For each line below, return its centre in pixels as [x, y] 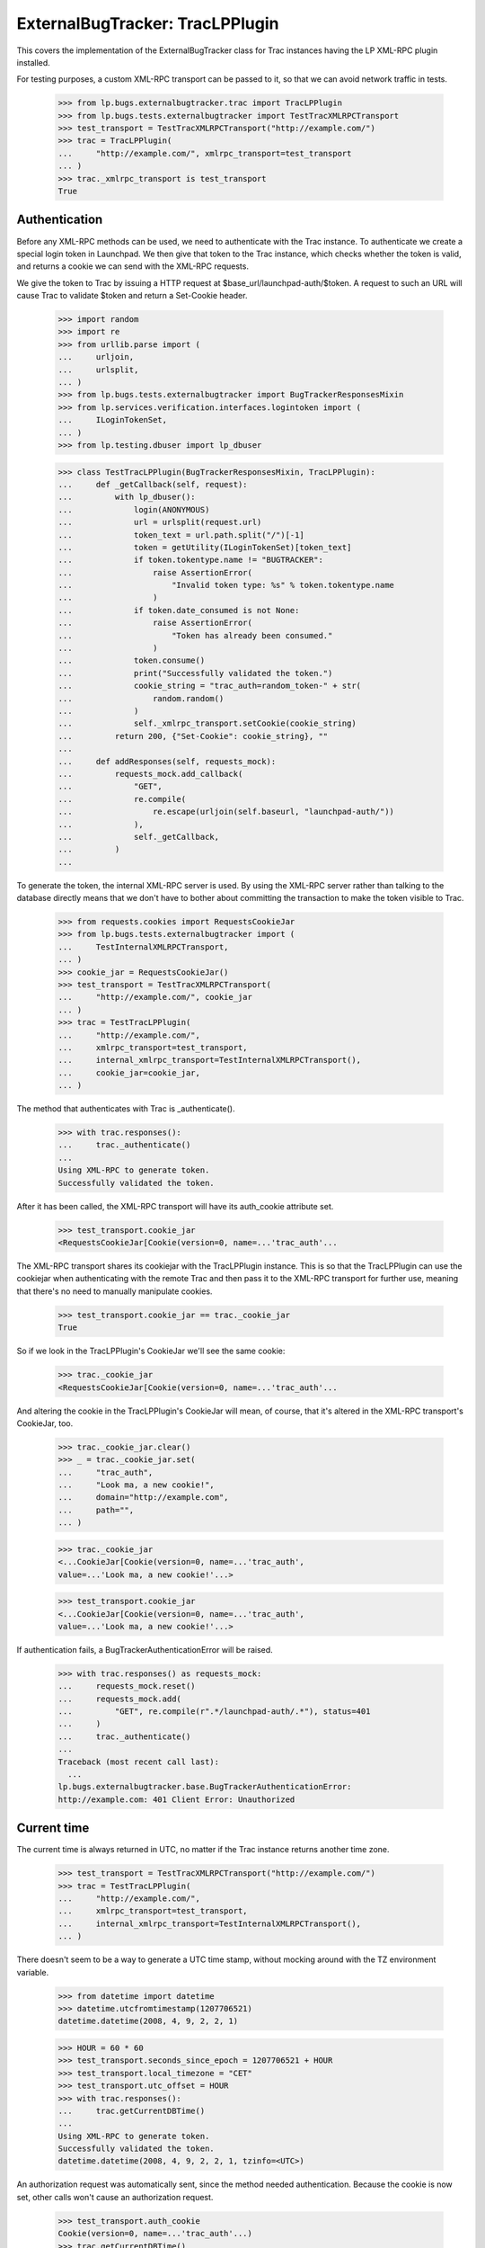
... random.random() [141, 698]
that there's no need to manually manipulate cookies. [115, 1291]
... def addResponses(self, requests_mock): [167, 761]
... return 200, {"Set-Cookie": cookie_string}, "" [193, 736]
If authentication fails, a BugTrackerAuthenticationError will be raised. [145, 1649]
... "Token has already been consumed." [195, 635]
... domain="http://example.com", [143, 1498]
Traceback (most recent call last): [139, 1762]
